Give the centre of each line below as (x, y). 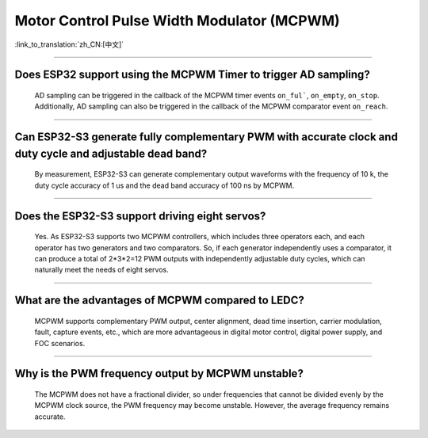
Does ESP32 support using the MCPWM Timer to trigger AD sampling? (192, 75)
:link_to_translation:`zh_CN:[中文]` (69, 44)
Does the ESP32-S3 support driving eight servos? (140, 216)
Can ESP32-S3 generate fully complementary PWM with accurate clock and (206, 137)
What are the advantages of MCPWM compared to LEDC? (159, 301)
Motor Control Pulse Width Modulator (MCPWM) (177, 21)
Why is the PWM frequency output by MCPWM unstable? (159, 373)
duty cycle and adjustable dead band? (111, 153)
